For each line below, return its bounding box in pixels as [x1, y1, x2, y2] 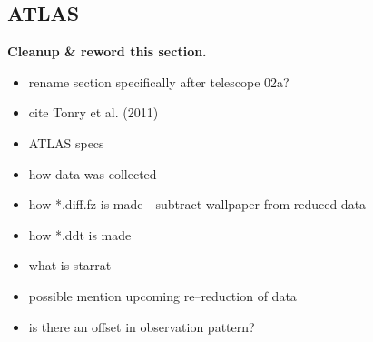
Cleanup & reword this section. [7, 42, 207, 61]
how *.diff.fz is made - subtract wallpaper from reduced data [28, 195, 367, 214]
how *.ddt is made [28, 225, 132, 244]
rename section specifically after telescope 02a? [28, 72, 290, 91]
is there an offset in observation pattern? [28, 317, 255, 336]
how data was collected [28, 164, 157, 183]
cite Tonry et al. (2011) [28, 103, 159, 122]
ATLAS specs [28, 133, 104, 152]
